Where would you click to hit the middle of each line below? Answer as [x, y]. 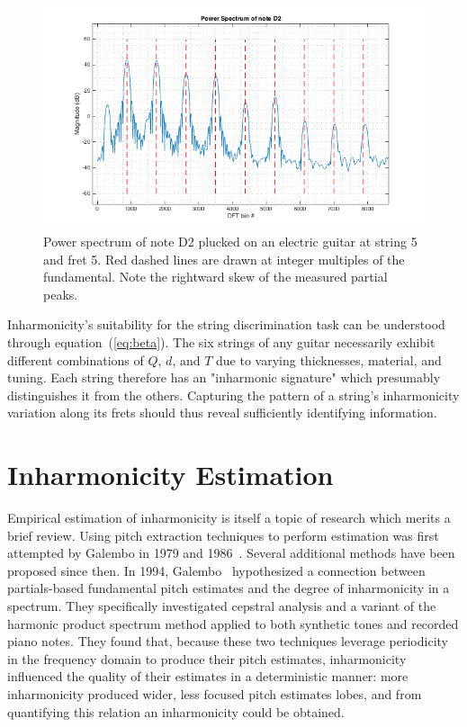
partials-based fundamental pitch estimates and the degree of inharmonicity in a [229, 588]
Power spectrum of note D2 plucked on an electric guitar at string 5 [230, 242]
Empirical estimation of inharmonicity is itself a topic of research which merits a [229, 518]
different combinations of [76, 359]
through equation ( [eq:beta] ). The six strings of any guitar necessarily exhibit [221, 342]
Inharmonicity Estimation [171, 475]
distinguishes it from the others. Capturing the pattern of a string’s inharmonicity [233, 395]
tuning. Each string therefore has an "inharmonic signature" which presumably [224, 377]
